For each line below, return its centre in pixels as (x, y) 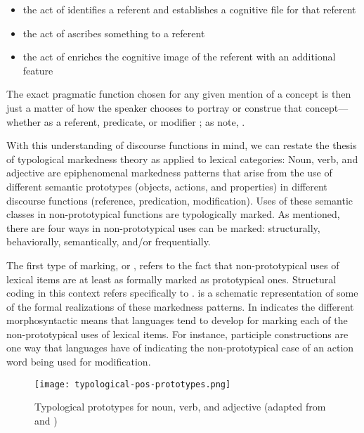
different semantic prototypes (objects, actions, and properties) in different (167, 186)
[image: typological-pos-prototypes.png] (133, 384)
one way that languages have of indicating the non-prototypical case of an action (180, 348)
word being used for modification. (79, 362)
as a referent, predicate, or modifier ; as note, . (144, 121)
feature (38, 70)
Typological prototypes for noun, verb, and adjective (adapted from (180, 407)
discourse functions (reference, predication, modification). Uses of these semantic (180, 200)
